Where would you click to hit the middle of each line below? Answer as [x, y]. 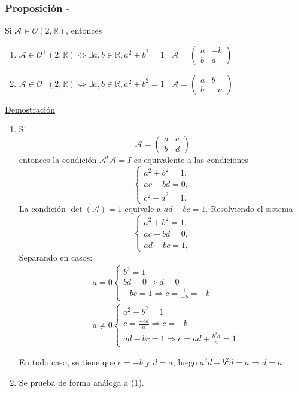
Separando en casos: [56, 257]
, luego [185, 362]
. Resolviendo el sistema [249, 209]
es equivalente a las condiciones [191, 159]
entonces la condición [58, 159]
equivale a [143, 209]
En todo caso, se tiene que [67, 362]
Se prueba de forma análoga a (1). [81, 382]
